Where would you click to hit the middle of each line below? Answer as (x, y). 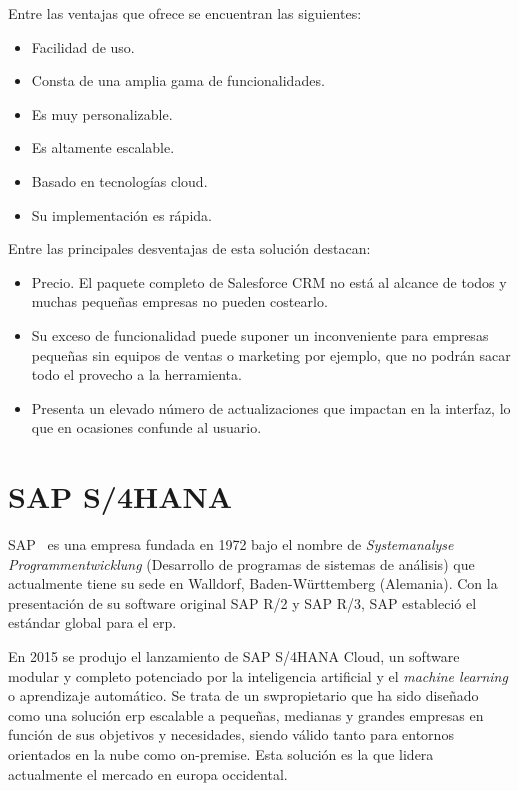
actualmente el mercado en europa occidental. (148, 773)
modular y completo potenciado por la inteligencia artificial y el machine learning (258, 675)
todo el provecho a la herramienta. (136, 374)
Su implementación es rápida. (121, 214)
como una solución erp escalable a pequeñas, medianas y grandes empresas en (246, 714)
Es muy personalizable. (102, 113)
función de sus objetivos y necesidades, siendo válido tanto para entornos (231, 734)
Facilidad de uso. (83, 46)
